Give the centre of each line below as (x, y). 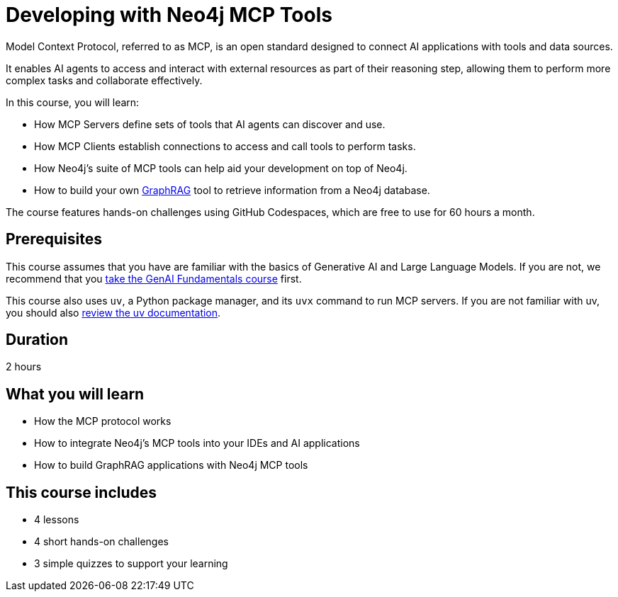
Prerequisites (54, 239)
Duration (37, 340)
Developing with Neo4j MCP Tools (169, 15)
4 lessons (57, 520)
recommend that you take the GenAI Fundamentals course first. (154, 278)
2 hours (24, 367)
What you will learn (75, 394)
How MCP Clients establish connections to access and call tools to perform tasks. (225, 146)
